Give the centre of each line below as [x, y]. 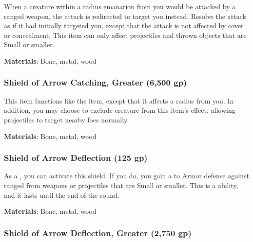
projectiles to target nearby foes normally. [67, 119]
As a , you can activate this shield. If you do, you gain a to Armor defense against [126, 176]
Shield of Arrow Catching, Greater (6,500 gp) [96, 82]
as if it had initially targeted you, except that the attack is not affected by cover [124, 26]
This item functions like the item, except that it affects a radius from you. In [119, 100]
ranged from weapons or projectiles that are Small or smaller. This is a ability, [121, 185]
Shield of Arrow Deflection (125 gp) [76, 158]
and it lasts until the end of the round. [62, 195]
